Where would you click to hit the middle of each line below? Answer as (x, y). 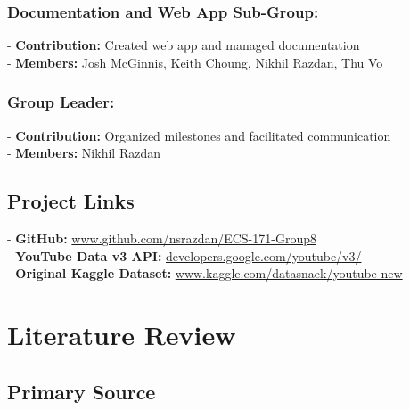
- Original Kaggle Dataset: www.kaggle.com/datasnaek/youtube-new (205, 273)
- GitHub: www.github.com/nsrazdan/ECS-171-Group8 (162, 238)
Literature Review (122, 334)
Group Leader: (61, 102)
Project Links (71, 201)
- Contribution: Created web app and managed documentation (184, 45)
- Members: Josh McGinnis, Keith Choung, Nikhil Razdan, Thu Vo (195, 62)
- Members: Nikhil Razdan (84, 153)
